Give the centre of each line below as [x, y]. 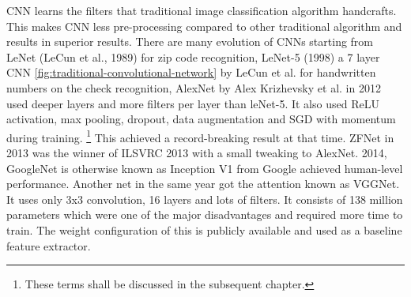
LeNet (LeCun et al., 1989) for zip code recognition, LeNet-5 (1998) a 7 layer [193, 56]
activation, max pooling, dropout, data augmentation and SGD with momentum [201, 119]
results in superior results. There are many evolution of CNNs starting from [190, 41]
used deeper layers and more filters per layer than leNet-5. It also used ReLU [193, 103]
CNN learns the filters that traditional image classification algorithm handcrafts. [202, 10]
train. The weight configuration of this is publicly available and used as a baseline [204, 229]
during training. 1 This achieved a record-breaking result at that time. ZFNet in [200, 136]
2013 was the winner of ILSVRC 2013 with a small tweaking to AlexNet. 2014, [197, 152]
